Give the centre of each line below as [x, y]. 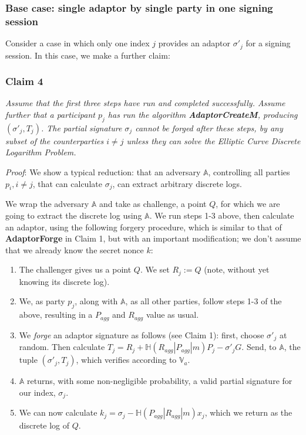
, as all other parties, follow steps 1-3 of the [204, 301]
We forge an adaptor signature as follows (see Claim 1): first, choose [142, 334]
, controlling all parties [249, 171]
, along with [96, 301]
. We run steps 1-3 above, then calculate [222, 215]
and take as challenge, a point [153, 204]
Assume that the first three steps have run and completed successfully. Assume [145, 103]
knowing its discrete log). [64, 281]
